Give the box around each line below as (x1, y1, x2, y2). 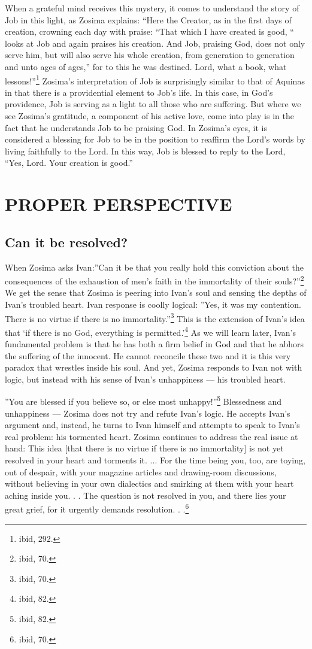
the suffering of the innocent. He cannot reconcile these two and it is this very (5, 349, 291, 362)
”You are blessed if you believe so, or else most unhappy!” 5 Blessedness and (5, 393, 282, 408)
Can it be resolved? (5, 232, 128, 251)
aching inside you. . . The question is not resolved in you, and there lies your (5, 489, 286, 501)
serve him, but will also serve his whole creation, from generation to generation (5, 48, 295, 61)
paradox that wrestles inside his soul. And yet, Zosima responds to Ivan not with (5, 361, 302, 374)
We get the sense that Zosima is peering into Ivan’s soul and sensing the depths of (5, 286, 307, 299)
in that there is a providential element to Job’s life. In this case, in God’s (5, 86, 273, 98)
